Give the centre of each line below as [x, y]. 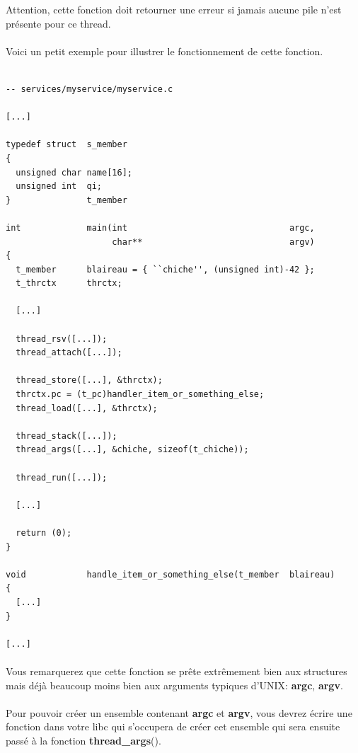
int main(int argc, [160, 228]
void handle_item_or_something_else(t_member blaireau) [171, 574]
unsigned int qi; [59, 186]
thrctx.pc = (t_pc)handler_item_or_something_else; [140, 395]
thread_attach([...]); [69, 353]
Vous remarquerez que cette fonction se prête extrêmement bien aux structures [177, 671]
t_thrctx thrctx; [69, 283]
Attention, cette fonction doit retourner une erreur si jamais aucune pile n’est [174, 9]
